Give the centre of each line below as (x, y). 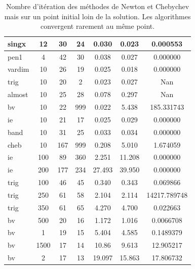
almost (18, 94)
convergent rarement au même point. (97, 26)
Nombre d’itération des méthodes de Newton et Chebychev (98, 6)
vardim (18, 69)
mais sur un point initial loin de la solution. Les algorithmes (97, 16)
